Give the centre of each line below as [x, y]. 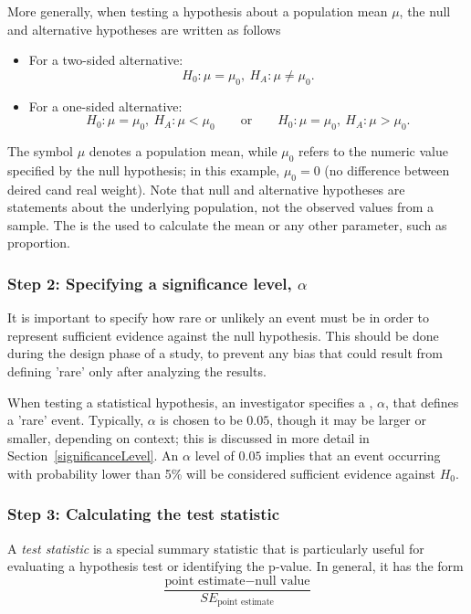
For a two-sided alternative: [106, 60]
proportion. [39, 243]
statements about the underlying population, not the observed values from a [221, 207]
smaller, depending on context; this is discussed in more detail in [188, 437]
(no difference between [387, 169]
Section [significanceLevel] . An [93, 455]
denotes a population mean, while [183, 150]
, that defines [422, 402]
